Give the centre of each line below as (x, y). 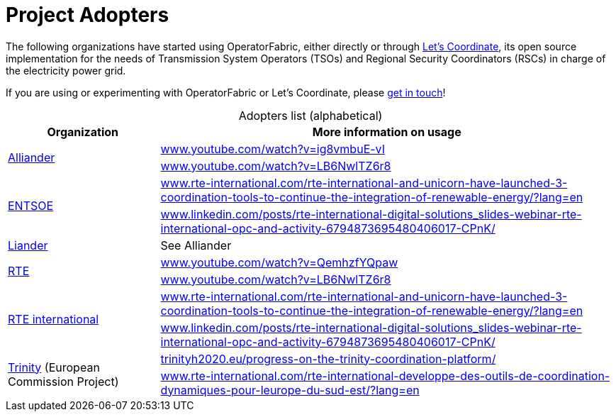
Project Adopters (88, 15)
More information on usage (387, 132)
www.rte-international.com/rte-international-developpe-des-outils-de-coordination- (385, 376)
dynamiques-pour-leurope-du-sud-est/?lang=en (290, 390)
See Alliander (196, 245)
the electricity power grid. (66, 70)
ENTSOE (31, 205)
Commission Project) (63, 381)
